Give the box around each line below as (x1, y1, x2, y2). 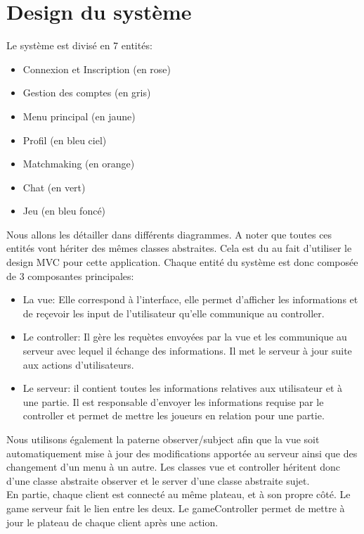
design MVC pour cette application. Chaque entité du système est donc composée (6, 255, 358, 269)
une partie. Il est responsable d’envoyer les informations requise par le (22, 394, 324, 409)
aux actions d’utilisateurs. (22, 357, 134, 371)
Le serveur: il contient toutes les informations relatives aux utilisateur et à (22, 381, 343, 395)
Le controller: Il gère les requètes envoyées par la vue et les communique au (22, 329, 347, 344)
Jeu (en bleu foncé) (22, 203, 106, 218)
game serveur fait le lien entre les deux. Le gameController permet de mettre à (6, 500, 345, 515)
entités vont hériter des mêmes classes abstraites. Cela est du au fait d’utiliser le (6, 241, 352, 255)
